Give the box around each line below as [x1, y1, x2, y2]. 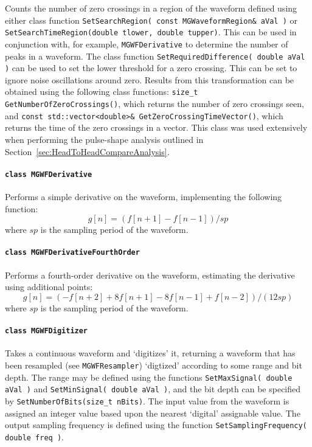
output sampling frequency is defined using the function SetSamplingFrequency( [5, 418, 307, 431]
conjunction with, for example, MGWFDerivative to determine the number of [5, 37, 288, 50]
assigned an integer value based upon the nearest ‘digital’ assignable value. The [5, 406, 300, 419]
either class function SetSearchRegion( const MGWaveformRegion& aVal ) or [5, 13, 297, 26]
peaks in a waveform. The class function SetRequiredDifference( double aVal [5, 49, 305, 62]
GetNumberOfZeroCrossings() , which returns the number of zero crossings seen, [5, 97, 304, 110]
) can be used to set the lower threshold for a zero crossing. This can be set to [5, 61, 297, 74]
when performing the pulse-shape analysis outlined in [5, 133, 204, 146]
